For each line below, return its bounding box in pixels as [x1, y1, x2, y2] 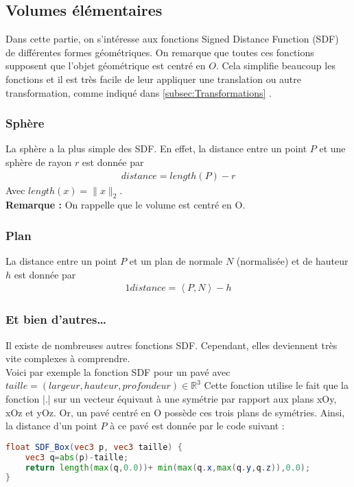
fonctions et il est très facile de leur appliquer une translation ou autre [5, 71, 302, 86]
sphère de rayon [5, 154, 72, 169]
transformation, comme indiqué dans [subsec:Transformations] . [5, 85, 272, 99]
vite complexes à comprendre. [5, 351, 130, 366]
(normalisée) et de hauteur [236, 254, 349, 268]
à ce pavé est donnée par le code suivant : [110, 418, 285, 433]
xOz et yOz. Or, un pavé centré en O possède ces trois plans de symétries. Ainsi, [5, 405, 345, 419]
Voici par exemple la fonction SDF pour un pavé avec [5, 364, 231, 379]
